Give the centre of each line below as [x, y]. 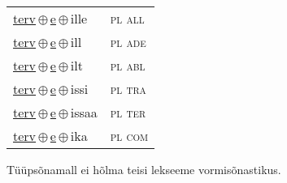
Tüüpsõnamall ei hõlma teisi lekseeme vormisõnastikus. [144, 169]
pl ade [128, 42]
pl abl [128, 65]
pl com [129, 136]
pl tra [128, 89]
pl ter [128, 112]
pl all [127, 18]
